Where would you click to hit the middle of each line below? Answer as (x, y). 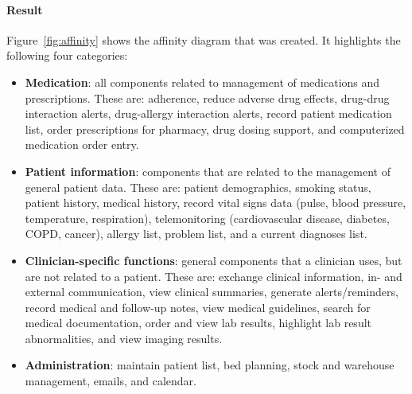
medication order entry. (82, 144)
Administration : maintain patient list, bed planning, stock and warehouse (210, 365)
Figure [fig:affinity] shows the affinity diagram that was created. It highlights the (204, 39)
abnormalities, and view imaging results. (124, 338)
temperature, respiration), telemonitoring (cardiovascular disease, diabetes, (207, 218)
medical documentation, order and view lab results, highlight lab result (198, 323)
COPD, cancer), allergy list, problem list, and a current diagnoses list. (196, 234)
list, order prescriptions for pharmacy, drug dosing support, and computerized (215, 129)
